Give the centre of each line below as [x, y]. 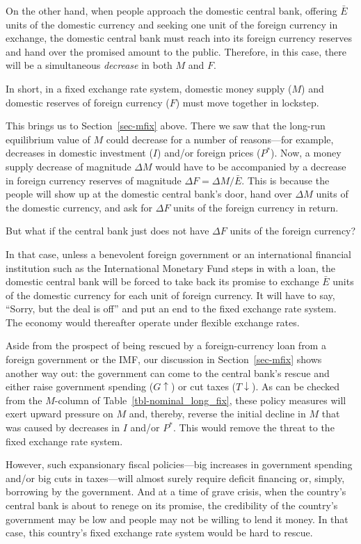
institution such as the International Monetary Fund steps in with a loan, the [170, 267]
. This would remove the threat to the [254, 427]
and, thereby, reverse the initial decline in [217, 414]
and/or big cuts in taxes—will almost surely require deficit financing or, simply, [175, 478]
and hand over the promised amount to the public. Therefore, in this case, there [176, 51]
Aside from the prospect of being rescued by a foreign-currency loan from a [166, 345]
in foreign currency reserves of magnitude [94, 180]
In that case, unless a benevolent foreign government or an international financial [179, 254]
